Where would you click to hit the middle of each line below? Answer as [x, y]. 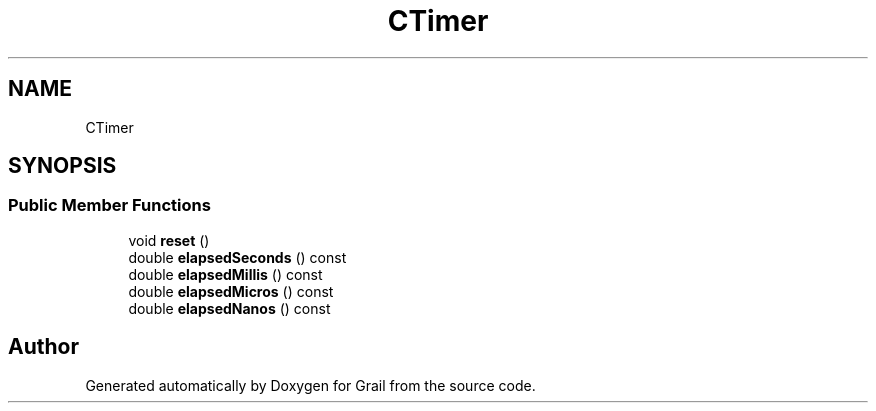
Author [43, 347]
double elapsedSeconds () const [237, 257]
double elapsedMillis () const [225, 274]
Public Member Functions [109, 205]
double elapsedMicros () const [231, 291]
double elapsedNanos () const [229, 308]
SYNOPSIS [62, 166]
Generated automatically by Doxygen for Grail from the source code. [310, 385]
